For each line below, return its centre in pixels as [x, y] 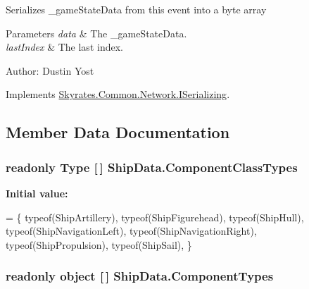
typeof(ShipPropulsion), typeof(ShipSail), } [99, 244]
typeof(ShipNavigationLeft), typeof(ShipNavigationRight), [131, 231]
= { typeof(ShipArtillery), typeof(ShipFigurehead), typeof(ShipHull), [155, 217]
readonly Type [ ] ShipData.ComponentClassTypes [152, 167]
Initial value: [37, 193]
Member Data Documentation [118, 132]
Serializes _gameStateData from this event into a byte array [136, 9]
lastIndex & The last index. [64, 47]
